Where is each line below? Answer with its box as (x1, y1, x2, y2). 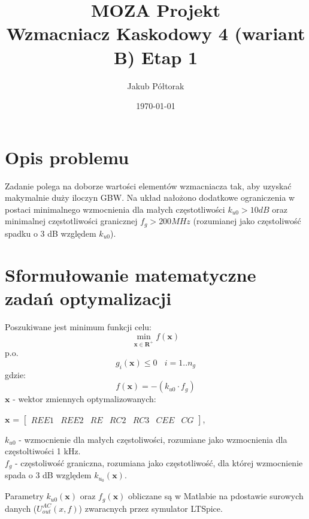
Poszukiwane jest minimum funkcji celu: (5, 320, 152, 333)
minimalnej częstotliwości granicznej (5, 215, 138, 227)
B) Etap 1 (113, 44, 198, 69)
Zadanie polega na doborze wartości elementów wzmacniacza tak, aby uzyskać (5, 179, 292, 192)
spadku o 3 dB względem (5, 227, 96, 239)
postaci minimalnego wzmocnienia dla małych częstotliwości (5, 203, 225, 215)
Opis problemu (5, 144, 129, 169)
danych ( (5, 502, 37, 514)
